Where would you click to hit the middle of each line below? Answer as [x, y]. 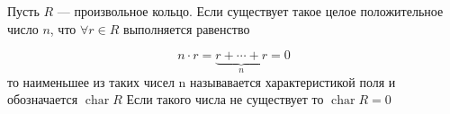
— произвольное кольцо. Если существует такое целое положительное [250, 11]
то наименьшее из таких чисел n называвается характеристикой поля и [202, 81]
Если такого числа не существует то [225, 99]
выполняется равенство [187, 28]
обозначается [43, 99]
